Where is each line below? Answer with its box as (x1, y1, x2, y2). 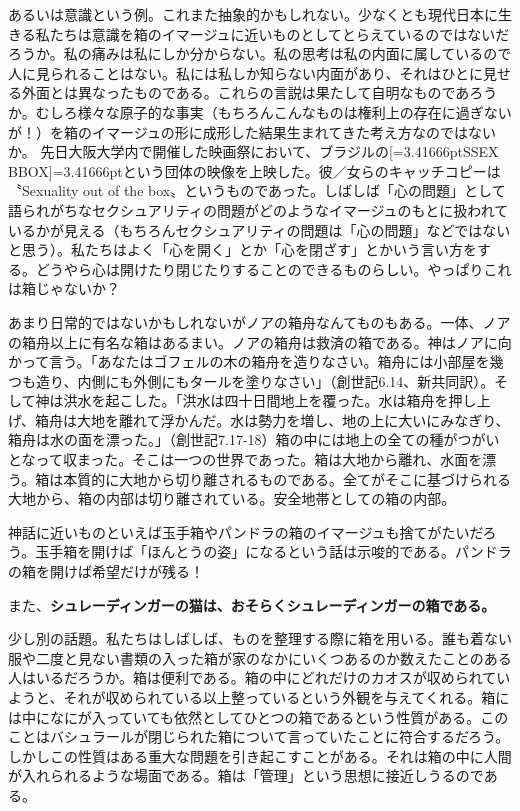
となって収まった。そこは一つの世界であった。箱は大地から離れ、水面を (8, 449, 483, 470)
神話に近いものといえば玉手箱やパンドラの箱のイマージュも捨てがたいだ (8, 521, 483, 542)
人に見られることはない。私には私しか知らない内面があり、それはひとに (8, 62, 484, 83)
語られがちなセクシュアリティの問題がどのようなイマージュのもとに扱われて (8, 199, 509, 220)
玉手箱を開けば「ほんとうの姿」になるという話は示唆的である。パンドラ (35, 541, 512, 562)
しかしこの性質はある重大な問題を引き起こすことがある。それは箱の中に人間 (8, 745, 512, 766)
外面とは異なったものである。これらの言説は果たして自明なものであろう (21, 82, 498, 103)
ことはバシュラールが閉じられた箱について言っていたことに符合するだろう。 (8, 726, 510, 747)
